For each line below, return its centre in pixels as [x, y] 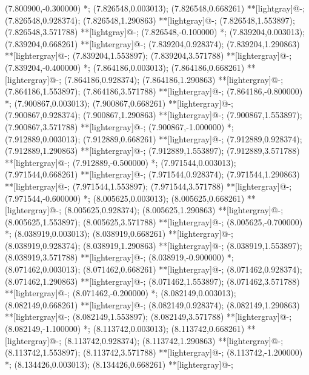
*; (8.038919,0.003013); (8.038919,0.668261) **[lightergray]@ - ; [119, 234]
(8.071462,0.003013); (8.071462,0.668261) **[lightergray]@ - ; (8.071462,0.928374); [154, 269]
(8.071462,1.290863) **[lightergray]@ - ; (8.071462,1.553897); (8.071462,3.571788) [152, 281]
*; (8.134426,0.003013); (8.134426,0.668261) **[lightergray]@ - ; [119, 364]
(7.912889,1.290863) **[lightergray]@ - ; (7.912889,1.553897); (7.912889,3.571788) [152, 151]
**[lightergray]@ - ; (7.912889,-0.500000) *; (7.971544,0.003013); [121, 162]
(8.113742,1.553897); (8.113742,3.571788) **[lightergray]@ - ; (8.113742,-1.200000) [154, 352]
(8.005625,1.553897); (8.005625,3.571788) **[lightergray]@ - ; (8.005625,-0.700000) [154, 221]
